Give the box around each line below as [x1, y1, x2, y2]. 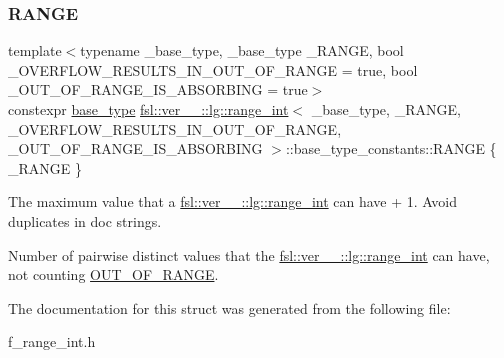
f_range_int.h [8, 331, 96, 352]
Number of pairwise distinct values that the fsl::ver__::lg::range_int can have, [8, 244, 490, 265]
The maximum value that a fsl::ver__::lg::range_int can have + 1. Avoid [8, 191, 457, 212]
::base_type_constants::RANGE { [285, 138, 497, 159]
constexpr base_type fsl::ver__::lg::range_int [8, 99, 289, 119]
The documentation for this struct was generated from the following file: [8, 297, 451, 318]
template [8, 40, 62, 61]
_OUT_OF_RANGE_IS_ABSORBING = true [8, 79, 308, 100]
